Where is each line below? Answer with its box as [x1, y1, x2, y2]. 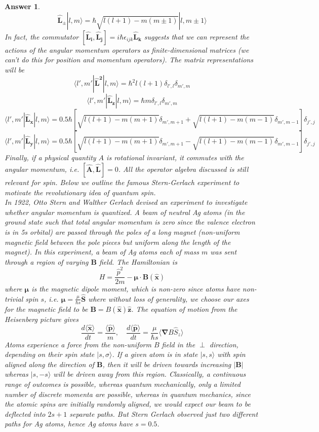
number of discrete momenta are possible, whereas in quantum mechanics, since [5, 388, 251, 399]
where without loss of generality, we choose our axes [88, 293, 249, 304]
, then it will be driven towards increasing [102, 358, 231, 369]
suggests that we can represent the [144, 31, 249, 42]
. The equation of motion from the [131, 303, 237, 314]
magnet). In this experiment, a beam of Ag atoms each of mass [5, 246, 199, 257]
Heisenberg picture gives [5, 313, 79, 324]
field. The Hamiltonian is [99, 256, 177, 267]
